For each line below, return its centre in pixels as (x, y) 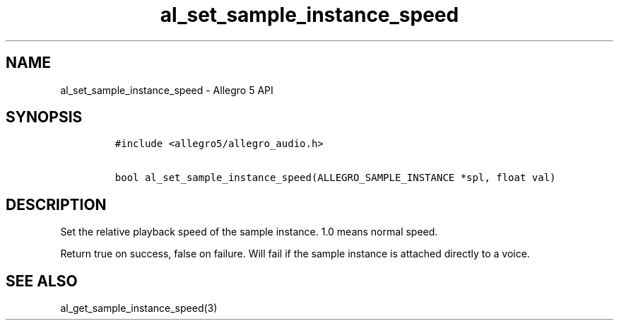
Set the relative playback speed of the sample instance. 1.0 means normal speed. (249, 232)
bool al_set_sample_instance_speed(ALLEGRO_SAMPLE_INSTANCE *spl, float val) (335, 178)
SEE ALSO (42, 281)
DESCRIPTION (56, 204)
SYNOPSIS (44, 117)
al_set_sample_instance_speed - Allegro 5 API (167, 90)
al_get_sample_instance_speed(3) (139, 308)
